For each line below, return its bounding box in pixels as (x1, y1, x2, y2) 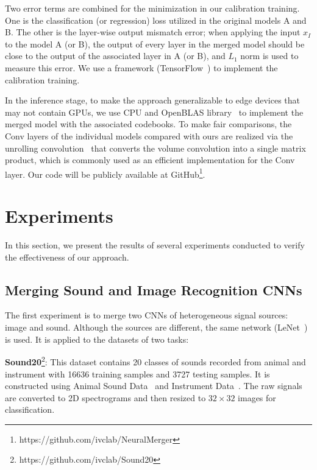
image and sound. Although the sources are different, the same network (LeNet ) (5, 321, 308, 334)
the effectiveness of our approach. (5, 250, 129, 263)
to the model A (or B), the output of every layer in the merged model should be (5, 37, 305, 50)
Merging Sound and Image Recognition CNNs (5, 280, 302, 299)
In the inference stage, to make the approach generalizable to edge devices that (5, 94, 300, 107)
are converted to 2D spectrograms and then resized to (5, 391, 206, 404)
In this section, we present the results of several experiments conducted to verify (5, 239, 305, 251)
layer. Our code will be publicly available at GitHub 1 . (5, 166, 205, 180)
